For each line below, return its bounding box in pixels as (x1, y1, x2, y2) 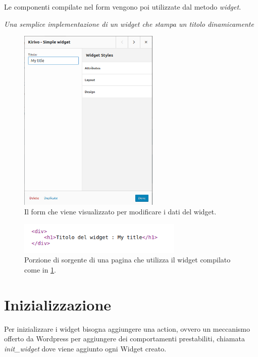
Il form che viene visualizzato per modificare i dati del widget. (24, 206, 217, 217)
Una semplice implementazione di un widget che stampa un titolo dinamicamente (4, 18, 254, 29)
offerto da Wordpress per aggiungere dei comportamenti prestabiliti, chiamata (4, 333, 245, 344)
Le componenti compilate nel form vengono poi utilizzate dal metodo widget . (4, 2, 241, 12)
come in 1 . (24, 264, 57, 275)
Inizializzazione (4, 294, 112, 315)
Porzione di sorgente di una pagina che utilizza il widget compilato (24, 254, 231, 265)
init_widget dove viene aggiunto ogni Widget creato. (4, 343, 167, 353)
